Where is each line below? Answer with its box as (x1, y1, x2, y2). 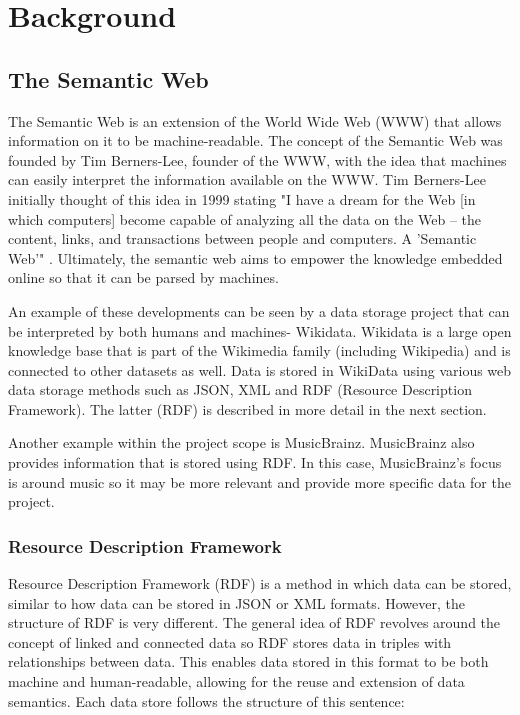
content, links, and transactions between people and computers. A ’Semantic (8, 228, 477, 249)
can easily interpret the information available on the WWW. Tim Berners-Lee (8, 169, 486, 190)
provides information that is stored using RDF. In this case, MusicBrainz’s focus (8, 452, 502, 473)
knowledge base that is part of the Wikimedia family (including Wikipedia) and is (8, 340, 511, 361)
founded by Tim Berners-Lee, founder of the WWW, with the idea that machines (8, 149, 507, 170)
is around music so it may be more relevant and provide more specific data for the (8, 471, 511, 492)
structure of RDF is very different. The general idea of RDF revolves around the (8, 612, 501, 633)
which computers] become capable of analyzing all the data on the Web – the (8, 208, 481, 229)
